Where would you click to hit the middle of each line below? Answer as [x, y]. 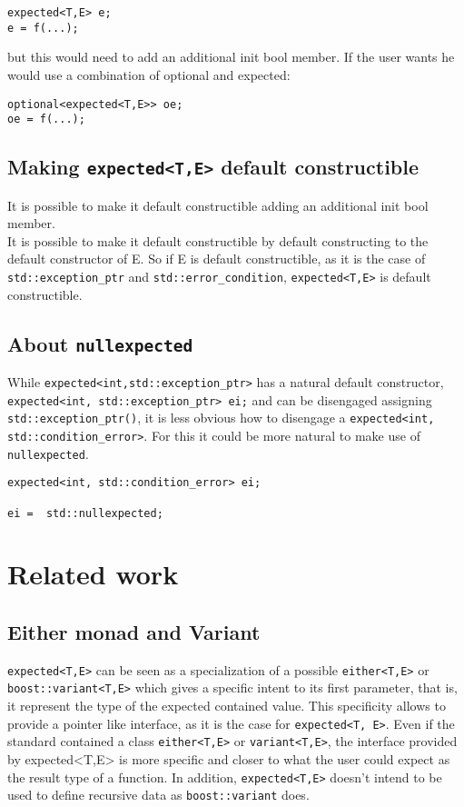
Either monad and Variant [134, 632]
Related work [93, 574]
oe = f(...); [46, 120]
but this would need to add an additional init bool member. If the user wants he [231, 57]
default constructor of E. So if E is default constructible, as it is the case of [217, 259]
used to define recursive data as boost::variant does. [158, 795]
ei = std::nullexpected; [85, 513]
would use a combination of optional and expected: [149, 74]
